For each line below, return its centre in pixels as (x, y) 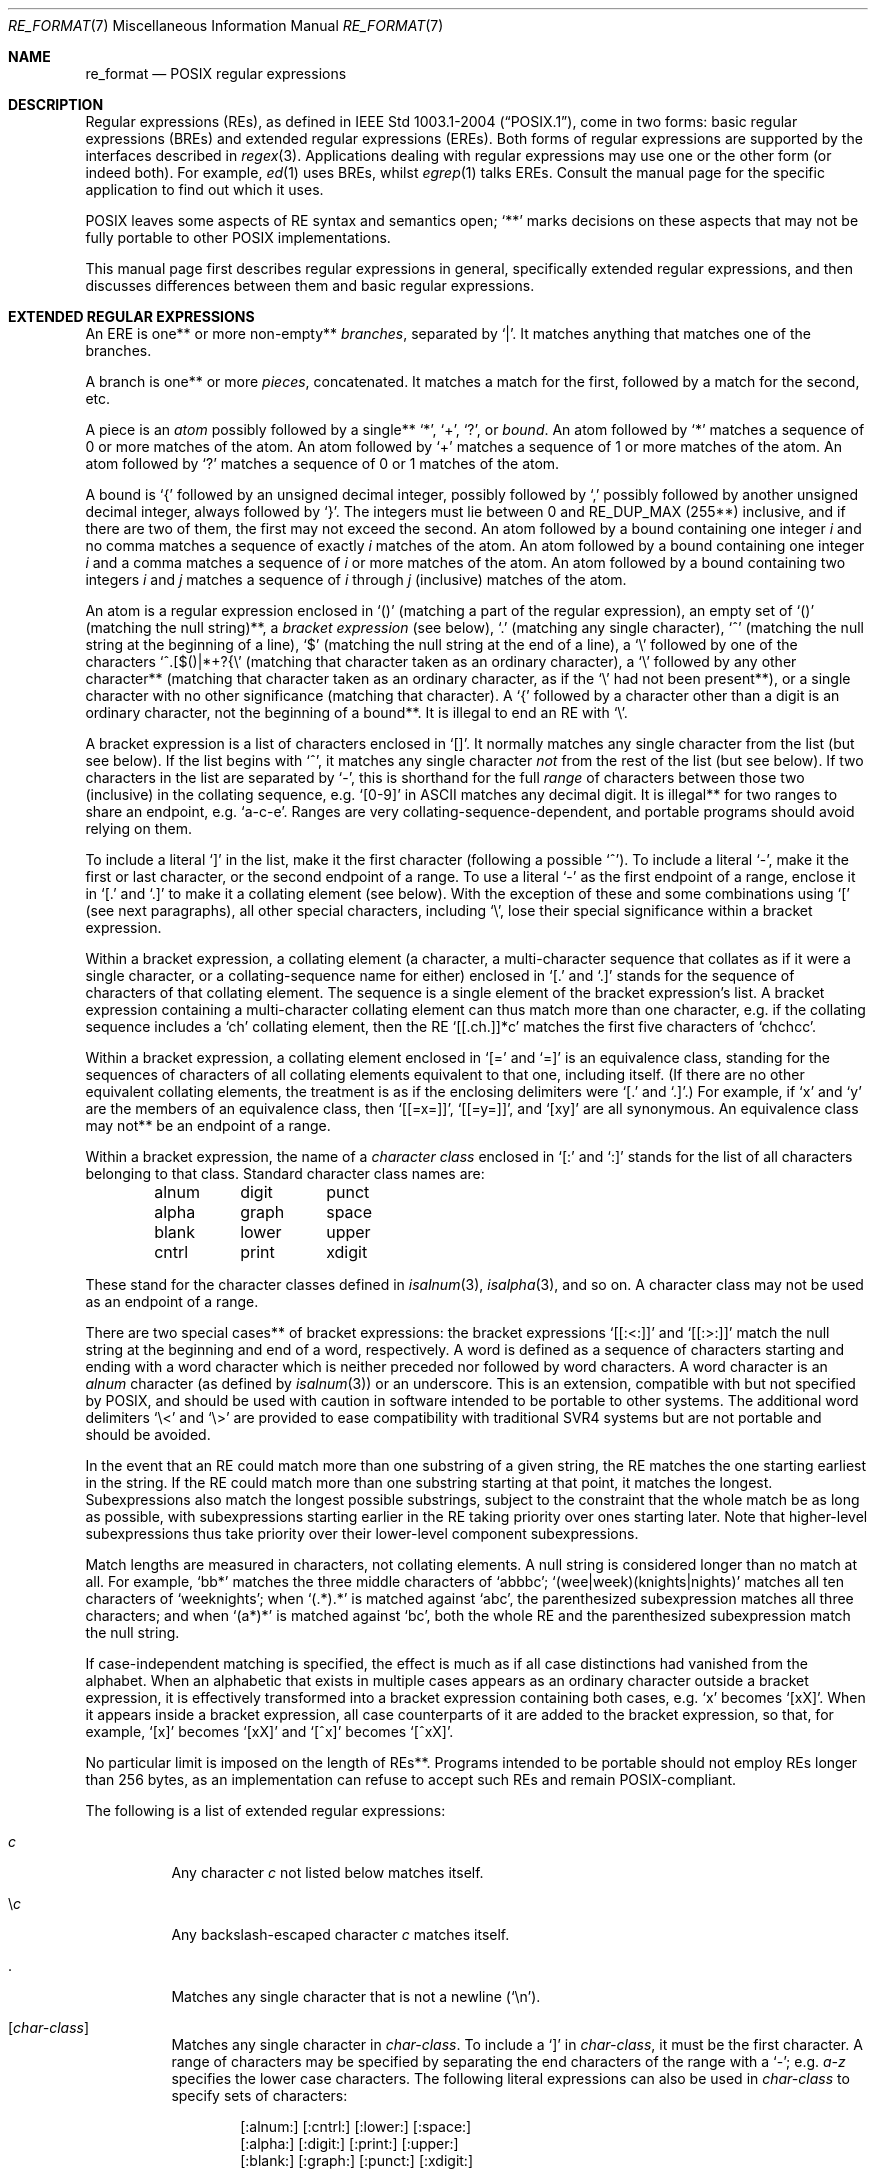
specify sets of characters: (259, 2095)
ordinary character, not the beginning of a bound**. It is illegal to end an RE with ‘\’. (356, 712)
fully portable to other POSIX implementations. (238, 237)
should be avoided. (148, 1434)
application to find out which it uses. (204, 189)
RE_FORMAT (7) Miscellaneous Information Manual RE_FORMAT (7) (226, 25)
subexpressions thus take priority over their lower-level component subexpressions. (362, 1533)
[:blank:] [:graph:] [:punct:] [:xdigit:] (357, 2160)
